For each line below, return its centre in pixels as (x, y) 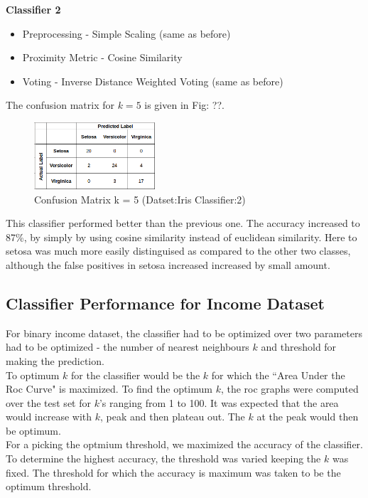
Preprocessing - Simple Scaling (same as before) (126, 33)
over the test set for (48, 402)
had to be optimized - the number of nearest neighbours (128, 347)
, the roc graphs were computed (289, 389)
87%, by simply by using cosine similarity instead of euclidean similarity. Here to (182, 237)
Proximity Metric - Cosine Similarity (102, 57)
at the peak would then (308, 417)
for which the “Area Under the (278, 375)
